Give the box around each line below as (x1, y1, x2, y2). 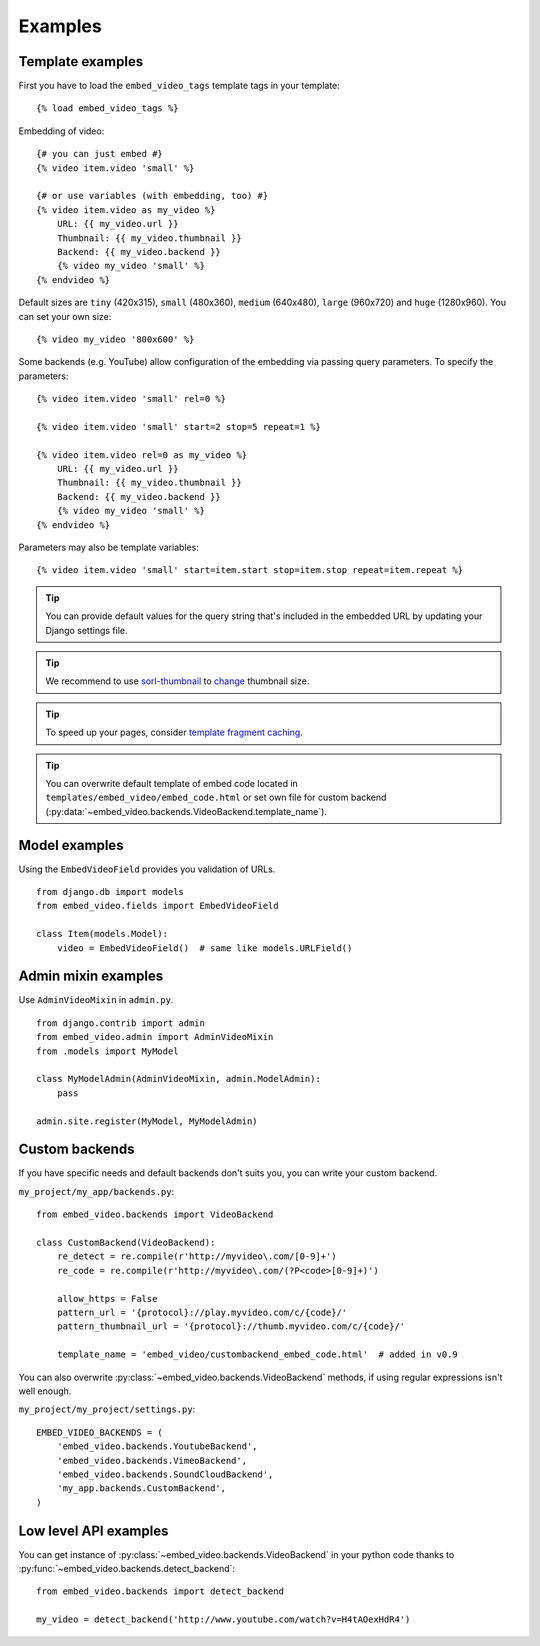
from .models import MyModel (36, 1045, 179, 1057)
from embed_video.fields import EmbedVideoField (36, 900, 279, 912)
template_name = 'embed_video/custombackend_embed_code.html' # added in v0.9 (56, 1349, 459, 1360)
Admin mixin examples (18, 968, 164, 985)
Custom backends (18, 1141, 135, 1158)
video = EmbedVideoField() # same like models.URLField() (56, 942, 353, 954)
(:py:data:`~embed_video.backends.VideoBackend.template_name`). (45, 805, 327, 817)
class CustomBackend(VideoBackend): (36, 1237, 216, 1249)
